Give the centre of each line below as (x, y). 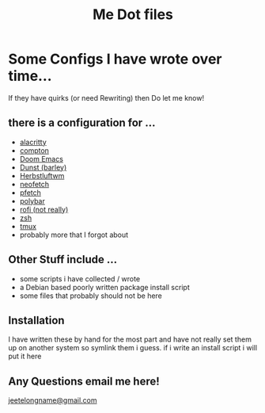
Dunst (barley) (43, 167)
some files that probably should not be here (91, 296)
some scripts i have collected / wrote (80, 278)
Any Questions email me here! (84, 381)
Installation (36, 320)
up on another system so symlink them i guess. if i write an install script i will (133, 348)
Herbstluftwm (42, 175)
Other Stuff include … (63, 260)
